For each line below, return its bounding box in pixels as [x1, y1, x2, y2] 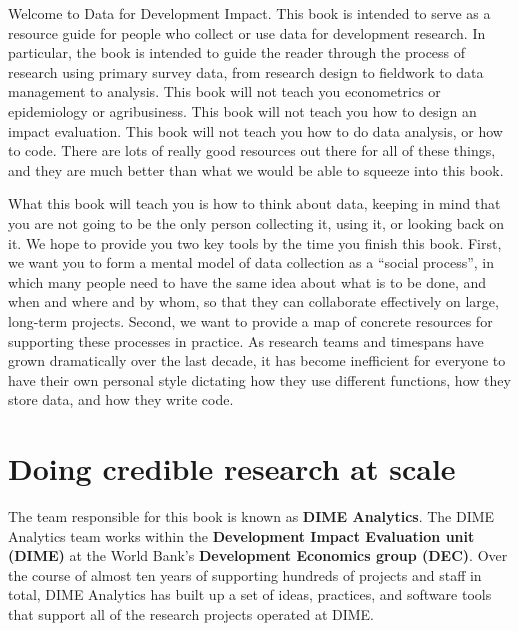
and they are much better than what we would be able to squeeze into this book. [8, 159, 504, 180]
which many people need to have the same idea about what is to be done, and [8, 271, 487, 292]
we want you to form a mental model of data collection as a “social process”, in [8, 252, 495, 273]
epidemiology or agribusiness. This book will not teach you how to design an [8, 100, 477, 121]
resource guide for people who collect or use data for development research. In [8, 22, 486, 43]
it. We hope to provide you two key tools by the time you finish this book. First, [8, 232, 502, 253]
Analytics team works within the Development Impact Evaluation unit [8, 525, 475, 546]
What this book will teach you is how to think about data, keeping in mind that [8, 193, 501, 214]
